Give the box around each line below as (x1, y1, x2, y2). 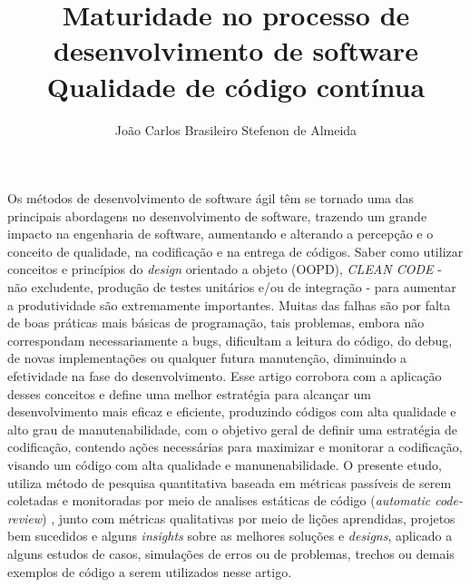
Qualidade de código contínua (46, 67, 426, 104)
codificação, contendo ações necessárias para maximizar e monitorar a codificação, (7, 437, 463, 456)
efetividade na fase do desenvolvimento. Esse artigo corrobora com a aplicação (7, 367, 442, 386)
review (7, 508, 43, 527)
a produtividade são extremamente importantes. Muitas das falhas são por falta (7, 295, 451, 314)
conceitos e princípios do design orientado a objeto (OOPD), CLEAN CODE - (7, 259, 442, 279)
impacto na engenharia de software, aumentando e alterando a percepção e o (7, 224, 434, 243)
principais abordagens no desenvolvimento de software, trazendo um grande (7, 206, 427, 225)
